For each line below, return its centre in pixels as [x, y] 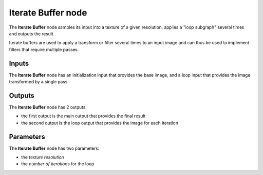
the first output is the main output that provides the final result [83, 116]
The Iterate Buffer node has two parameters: [54, 148]
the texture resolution [43, 157]
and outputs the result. [32, 33]
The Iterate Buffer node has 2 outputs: [48, 107]
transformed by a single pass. [39, 82]
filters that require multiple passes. [44, 49]
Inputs [19, 63]
